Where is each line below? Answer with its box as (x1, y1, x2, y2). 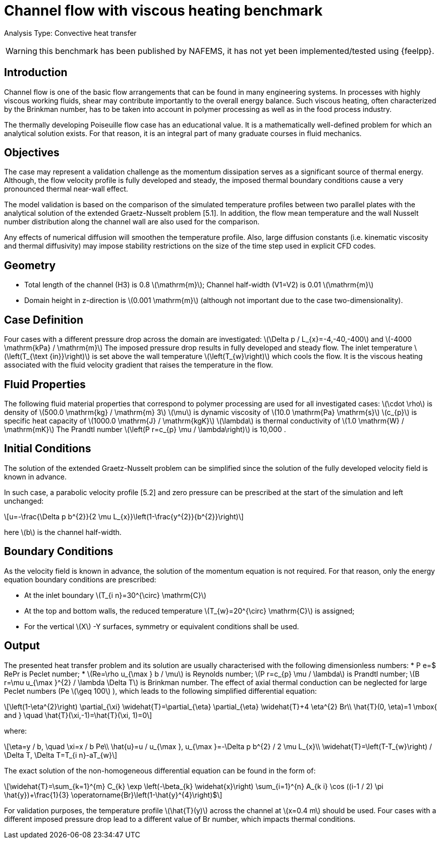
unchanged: (4, 496, 44, 505)
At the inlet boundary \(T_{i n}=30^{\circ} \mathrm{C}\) (24, 590, 206, 599)
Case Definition (4, 313, 83, 326)
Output (4, 639, 40, 652)
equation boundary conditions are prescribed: (4, 575, 156, 584)
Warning (6, 45, 37, 56)
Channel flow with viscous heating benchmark (4, 2, 323, 19)
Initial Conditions (4, 442, 91, 455)
